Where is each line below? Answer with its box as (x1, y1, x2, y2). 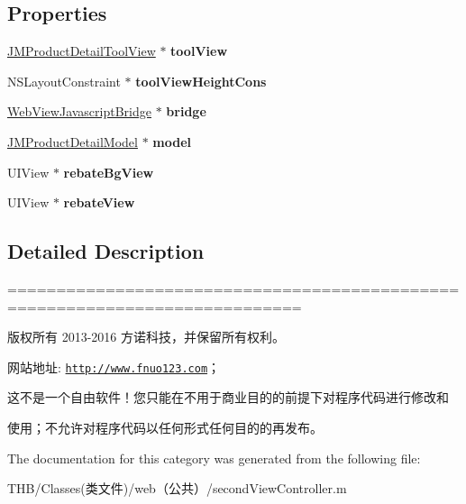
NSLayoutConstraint (7, 71, 121, 90)
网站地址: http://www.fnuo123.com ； (7, 357, 221, 376)
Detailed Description (7, 237, 205, 265)
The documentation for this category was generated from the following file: (7, 448, 421, 467)
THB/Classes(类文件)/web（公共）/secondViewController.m (7, 479, 347, 498)
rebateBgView (63, 162, 154, 181)
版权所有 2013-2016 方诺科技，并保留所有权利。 (7, 327, 285, 346)
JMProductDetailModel (7, 132, 138, 151)
